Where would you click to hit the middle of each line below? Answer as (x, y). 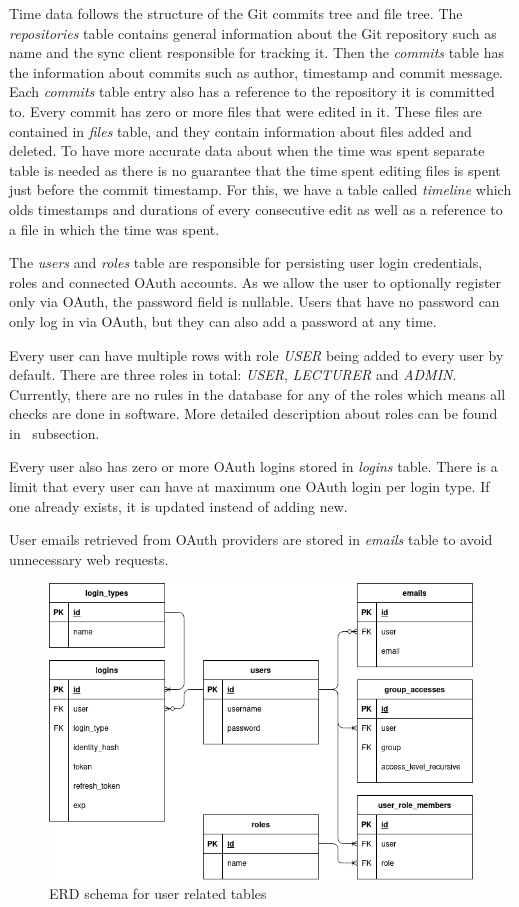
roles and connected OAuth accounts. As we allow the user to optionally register (255, 281)
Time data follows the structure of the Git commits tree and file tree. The (236, 13)
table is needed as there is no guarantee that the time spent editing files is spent (255, 169)
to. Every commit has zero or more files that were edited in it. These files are (245, 110)
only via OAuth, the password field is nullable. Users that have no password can (254, 301)
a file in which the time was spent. (114, 228)
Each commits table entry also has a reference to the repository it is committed (252, 91)
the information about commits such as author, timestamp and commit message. (256, 71)
